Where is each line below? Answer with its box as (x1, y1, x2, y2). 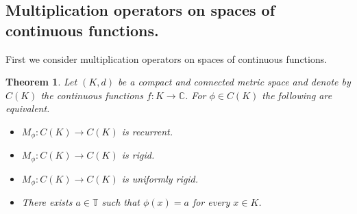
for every (192, 195, 230, 209)
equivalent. (5, 101, 50, 116)
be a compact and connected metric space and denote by (118, 75, 351, 89)
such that (101, 195, 140, 209)
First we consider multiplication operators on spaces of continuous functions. (5, 51, 328, 66)
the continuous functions (40, 88, 143, 102)
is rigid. (121, 148, 155, 162)
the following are (262, 88, 332, 102)
